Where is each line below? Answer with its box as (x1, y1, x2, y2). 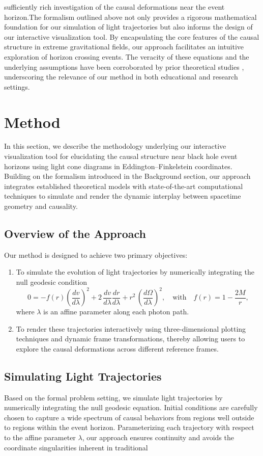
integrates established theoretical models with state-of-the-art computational (4, 180, 243, 191)
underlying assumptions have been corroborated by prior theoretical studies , (4, 61, 244, 72)
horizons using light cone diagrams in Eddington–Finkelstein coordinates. (4, 160, 232, 171)
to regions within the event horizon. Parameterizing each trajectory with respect (4, 422, 254, 433)
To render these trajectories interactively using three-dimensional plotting (16, 323, 246, 334)
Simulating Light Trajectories (4, 368, 162, 384)
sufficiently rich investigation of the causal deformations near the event (4, 2, 225, 12)
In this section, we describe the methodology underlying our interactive (4, 141, 226, 151)
